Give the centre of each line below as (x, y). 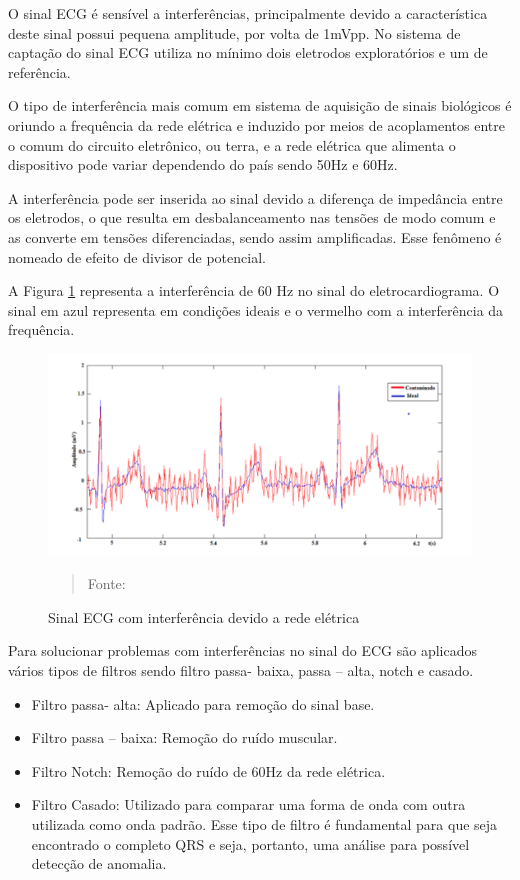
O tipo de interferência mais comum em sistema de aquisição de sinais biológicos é (260, 105)
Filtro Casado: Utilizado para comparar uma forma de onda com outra (248, 804)
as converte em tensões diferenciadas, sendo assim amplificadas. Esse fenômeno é (255, 236)
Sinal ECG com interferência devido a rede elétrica (204, 616)
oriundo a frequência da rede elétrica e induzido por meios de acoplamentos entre (256, 124)
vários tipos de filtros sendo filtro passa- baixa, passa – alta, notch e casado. (241, 669)
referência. (39, 71)
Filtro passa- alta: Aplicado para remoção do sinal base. (203, 703)
